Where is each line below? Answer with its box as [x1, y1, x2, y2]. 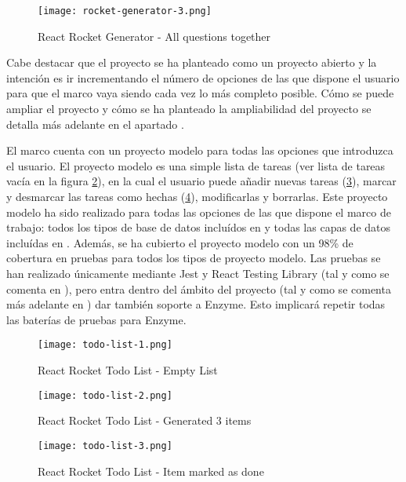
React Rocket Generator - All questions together [38, 27, 271, 44]
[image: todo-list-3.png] [38, 440, 172, 451]
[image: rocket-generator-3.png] [38, 5, 212, 16]
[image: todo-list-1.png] [38, 339, 172, 351]
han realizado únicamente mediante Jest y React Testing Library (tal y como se [6, 265, 390, 281]
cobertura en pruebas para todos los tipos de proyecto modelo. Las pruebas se [6, 250, 381, 266]
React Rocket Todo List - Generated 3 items [38, 412, 252, 429]
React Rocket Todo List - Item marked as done [38, 462, 264, 479]
